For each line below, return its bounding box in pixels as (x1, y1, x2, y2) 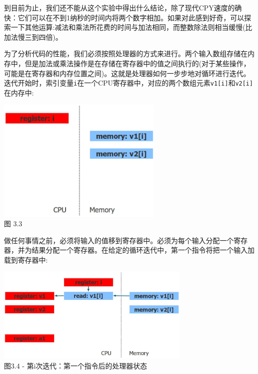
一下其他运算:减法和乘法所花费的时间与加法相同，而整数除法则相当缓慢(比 (10, 22, 253, 32)
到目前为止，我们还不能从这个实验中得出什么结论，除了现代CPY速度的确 (4, 2, 242, 12)
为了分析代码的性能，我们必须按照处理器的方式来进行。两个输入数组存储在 (4, 48, 248, 59)
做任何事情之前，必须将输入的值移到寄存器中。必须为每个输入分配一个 (4, 235, 234, 245)
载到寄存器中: (4, 254, 48, 265)
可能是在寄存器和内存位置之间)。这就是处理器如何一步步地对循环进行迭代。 (4, 68, 251, 78)
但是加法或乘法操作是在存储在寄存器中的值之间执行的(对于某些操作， (24, 58, 251, 68)
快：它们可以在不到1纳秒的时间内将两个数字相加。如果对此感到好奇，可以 (4, 12, 244, 22)
